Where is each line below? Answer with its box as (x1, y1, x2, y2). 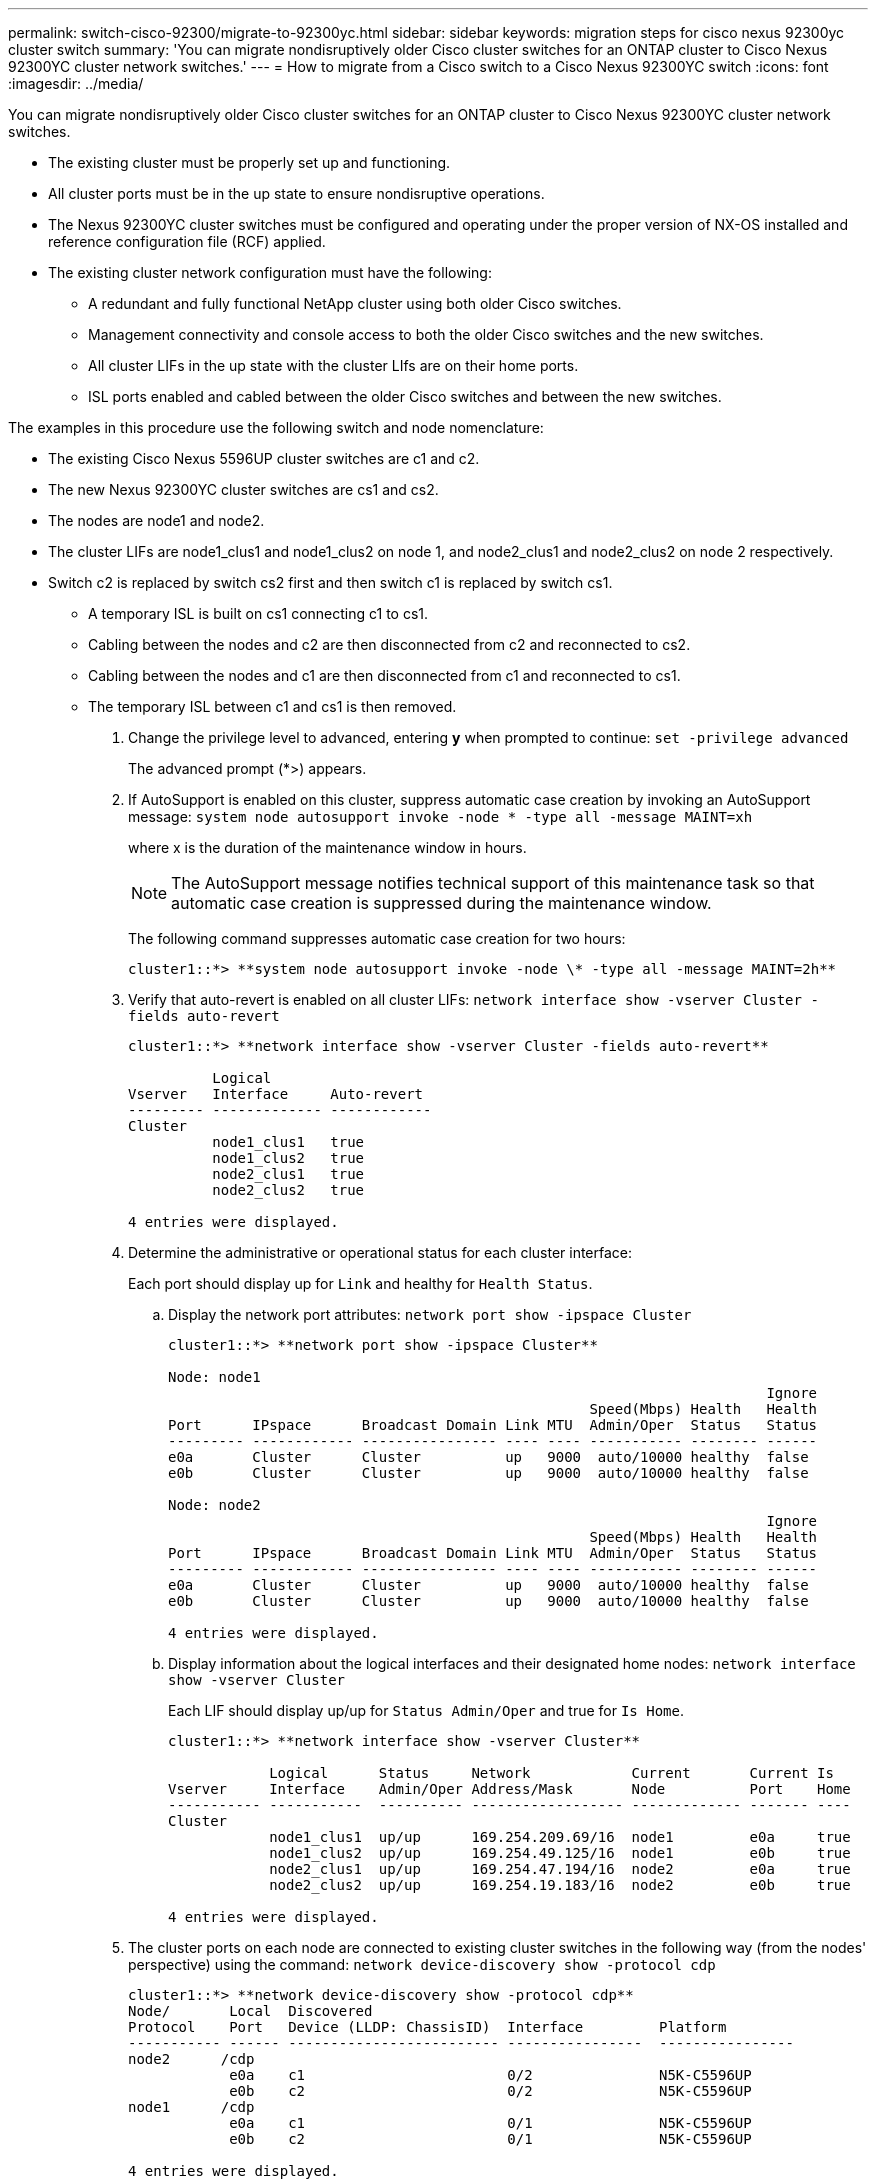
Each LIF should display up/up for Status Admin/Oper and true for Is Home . (168, 1702, 684, 1719)
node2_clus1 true (212, 1166, 365, 1182)
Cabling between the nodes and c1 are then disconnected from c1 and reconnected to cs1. (88, 667, 681, 684)
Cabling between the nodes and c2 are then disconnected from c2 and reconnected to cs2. (88, 636, 691, 653)
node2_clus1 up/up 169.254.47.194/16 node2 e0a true (269, 1861, 851, 1877)
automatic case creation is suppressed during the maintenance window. (171, 893, 712, 913)
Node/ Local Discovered (128, 2003, 373, 2019)
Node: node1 (168, 1369, 261, 1385)
